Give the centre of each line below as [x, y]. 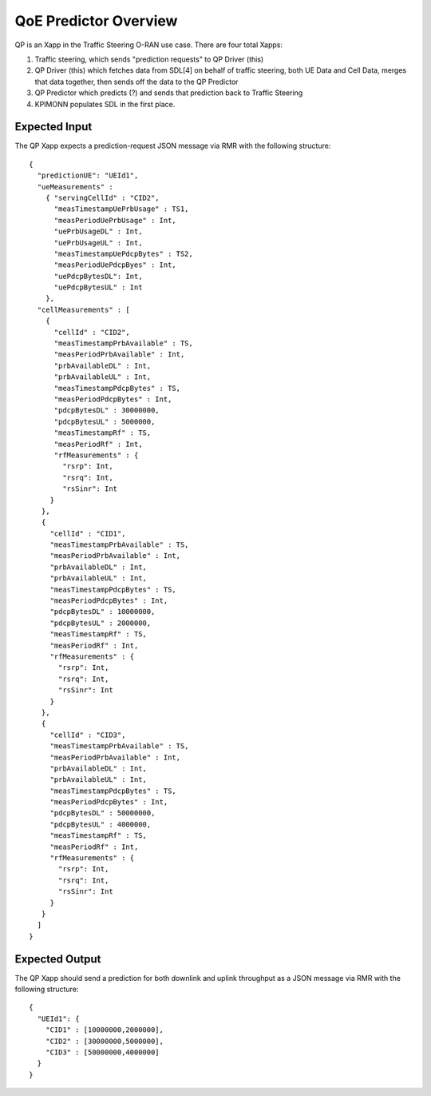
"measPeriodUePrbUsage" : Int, [115, 220]
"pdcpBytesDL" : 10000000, [103, 612]
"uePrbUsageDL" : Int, [98, 231]
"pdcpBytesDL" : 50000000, [103, 813]
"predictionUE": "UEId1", [88, 175]
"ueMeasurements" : [75, 187]
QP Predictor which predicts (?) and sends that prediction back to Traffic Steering [169, 93]
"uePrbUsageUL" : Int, [98, 243]
